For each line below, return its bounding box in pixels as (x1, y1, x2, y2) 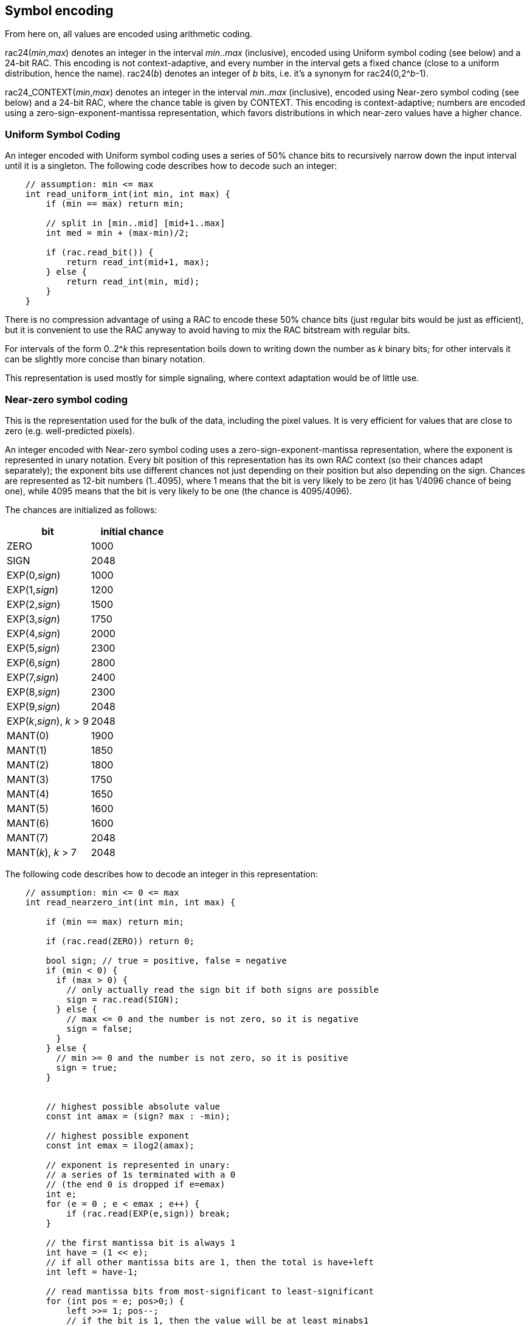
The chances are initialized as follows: (5, 504, 157, 515)
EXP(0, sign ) (7, 568, 61, 581)
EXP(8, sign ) (7, 685, 61, 698)
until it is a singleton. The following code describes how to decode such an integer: (5, 161, 337, 171)
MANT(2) (7, 758, 49, 771)
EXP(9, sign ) (7, 700, 61, 713)
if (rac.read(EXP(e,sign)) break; (66, 1208, 230, 1218)
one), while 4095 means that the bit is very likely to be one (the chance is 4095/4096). (5, 485, 352, 496)
